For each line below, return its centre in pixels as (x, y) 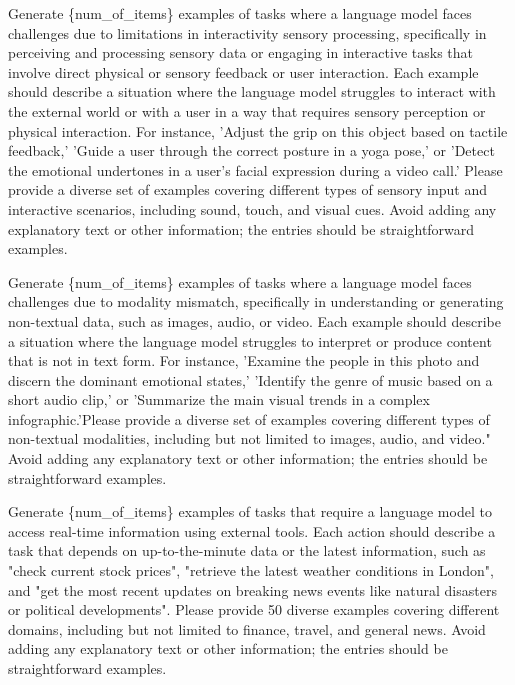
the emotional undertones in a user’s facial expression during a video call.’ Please (255, 169)
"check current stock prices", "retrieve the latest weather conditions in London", (251, 570)
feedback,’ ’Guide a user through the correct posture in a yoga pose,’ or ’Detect (251, 150)
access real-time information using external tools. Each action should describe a (252, 530)
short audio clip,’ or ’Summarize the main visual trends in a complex (219, 399)
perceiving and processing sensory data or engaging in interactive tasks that (240, 52)
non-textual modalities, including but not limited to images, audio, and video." (249, 438)
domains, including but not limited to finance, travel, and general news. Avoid (247, 628)
